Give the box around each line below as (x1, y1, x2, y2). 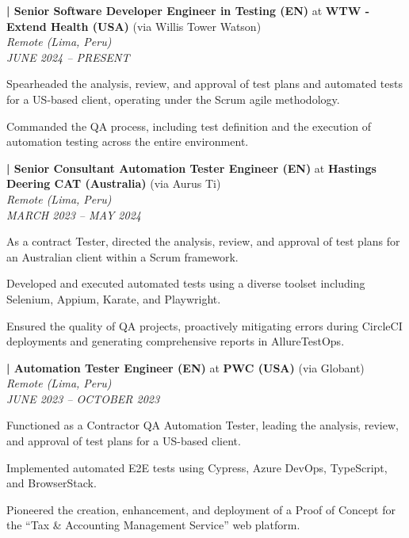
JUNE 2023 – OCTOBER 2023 (6, 390, 160, 406)
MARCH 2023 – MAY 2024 (6, 206, 141, 223)
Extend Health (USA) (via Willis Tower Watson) (6, 17, 262, 34)
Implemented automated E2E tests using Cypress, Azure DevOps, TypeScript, (6, 459, 388, 475)
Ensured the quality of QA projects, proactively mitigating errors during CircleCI (6, 317, 403, 334)
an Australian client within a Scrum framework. (6, 248, 239, 265)
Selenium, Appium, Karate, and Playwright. (6, 290, 221, 307)
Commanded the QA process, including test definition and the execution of (6, 117, 371, 134)
